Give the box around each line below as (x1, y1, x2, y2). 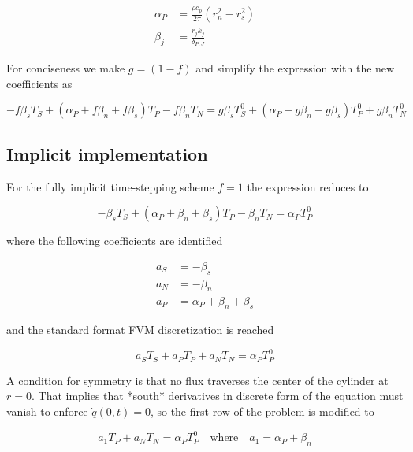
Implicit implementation (6, 141, 208, 165)
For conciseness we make (6, 60, 125, 76)
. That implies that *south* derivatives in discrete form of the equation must (31, 387, 404, 404)
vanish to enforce (6, 403, 88, 420)
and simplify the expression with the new (195, 60, 395, 76)
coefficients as (6, 75, 73, 91)
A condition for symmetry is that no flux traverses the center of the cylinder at (6, 372, 389, 388)
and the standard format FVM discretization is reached (6, 321, 274, 338)
